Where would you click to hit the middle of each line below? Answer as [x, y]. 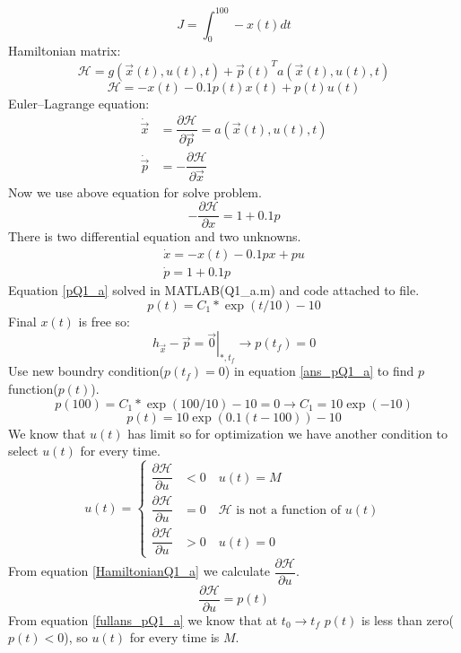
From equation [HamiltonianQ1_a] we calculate [139, 571]
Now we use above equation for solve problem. [135, 192]
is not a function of [289, 510]
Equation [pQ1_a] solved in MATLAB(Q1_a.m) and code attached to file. [214, 290]
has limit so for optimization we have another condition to [288, 433]
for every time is [174, 637]
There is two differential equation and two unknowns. [155, 236]
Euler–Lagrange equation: [79, 103]
